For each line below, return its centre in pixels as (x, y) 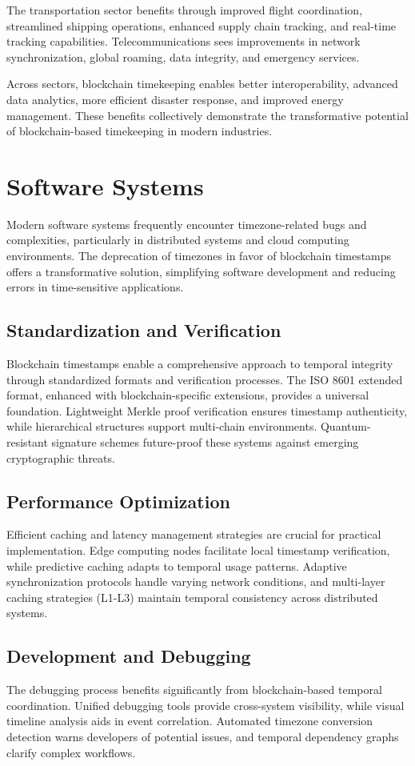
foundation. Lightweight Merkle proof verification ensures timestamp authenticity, (207, 410)
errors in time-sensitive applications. (95, 287)
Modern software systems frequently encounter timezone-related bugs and (187, 224)
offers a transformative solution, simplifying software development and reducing (201, 271)
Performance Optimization (118, 501)
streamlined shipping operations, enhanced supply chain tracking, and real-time (202, 25)
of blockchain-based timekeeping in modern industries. (140, 131)
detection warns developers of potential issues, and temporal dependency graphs (203, 736)
